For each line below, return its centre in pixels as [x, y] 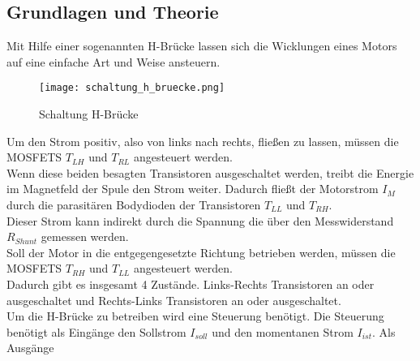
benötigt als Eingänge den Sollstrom [96, 331]
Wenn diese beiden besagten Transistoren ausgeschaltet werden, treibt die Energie [210, 172]
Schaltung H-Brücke [89, 114]
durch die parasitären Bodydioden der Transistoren [134, 205]
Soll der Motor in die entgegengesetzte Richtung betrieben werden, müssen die [201, 252]
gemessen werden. [85, 236]
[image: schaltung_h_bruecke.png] [132, 88]
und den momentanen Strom [283, 331]
